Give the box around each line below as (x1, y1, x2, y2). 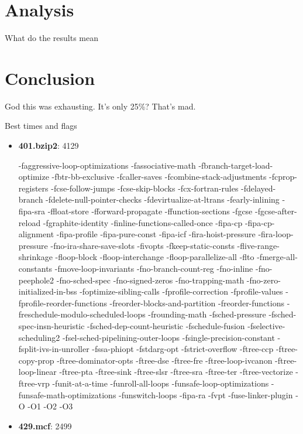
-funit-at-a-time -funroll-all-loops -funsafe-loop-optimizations (52, 377, 269, 389)
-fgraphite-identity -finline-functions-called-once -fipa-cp (43, 216, 243, 228)
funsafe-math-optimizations (18, 388, 116, 401)
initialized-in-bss (18, 285, 77, 298)
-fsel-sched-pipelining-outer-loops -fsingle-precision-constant (62, 331, 275, 343)
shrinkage (18, 251, 53, 263)
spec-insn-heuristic (18, 319, 85, 332)
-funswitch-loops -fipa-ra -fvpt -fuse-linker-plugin (119, 388, 293, 401)
